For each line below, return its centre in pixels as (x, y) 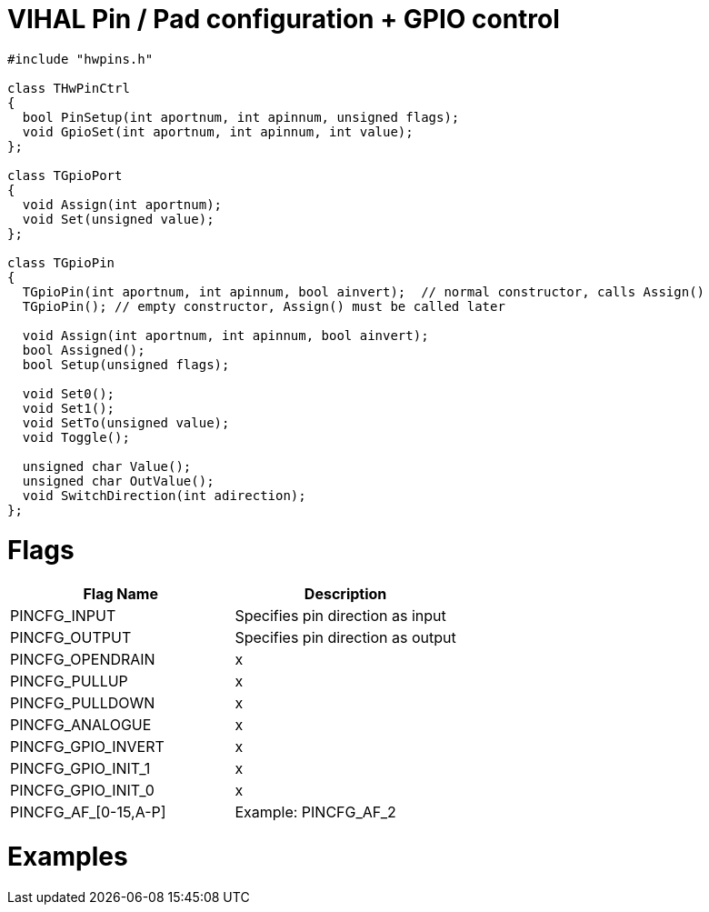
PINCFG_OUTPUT (71, 638)
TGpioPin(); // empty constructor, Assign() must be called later (264, 306)
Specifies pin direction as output (345, 638)
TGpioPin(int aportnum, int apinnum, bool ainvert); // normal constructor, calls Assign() (364, 291)
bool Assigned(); (84, 350)
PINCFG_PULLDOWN (83, 703)
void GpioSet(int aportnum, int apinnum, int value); (218, 131)
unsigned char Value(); (107, 466)
